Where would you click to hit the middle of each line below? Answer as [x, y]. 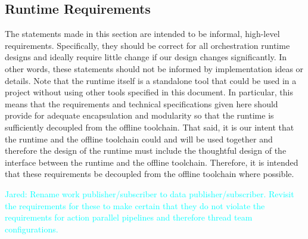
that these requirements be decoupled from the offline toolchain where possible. [150, 174]
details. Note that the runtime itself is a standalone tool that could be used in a [151, 80]
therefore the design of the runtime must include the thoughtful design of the [146, 150]
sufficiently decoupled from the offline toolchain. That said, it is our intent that [150, 127]
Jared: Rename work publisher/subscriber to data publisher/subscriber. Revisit [150, 193]
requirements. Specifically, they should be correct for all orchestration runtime [147, 45]
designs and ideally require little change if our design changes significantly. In [146, 57]
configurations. [32, 229]
